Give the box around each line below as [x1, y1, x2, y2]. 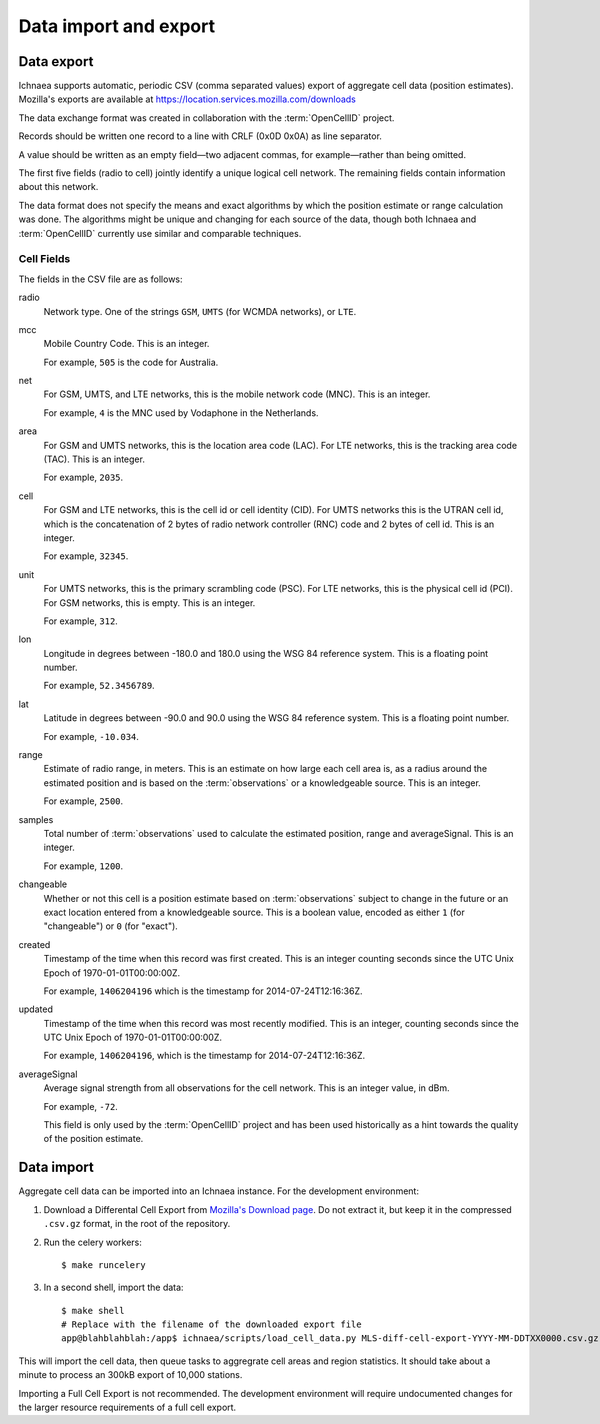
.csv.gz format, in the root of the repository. [43, 1218, 231, 1230]
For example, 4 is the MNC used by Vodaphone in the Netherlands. [43, 406, 319, 419]
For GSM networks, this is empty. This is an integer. [43, 596, 256, 609]
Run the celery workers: [43, 1236, 142, 1248]
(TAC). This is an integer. [43, 453, 145, 465]
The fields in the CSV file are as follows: [18, 273, 184, 285]
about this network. [18, 181, 99, 193]
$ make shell [61, 1305, 125, 1316]
